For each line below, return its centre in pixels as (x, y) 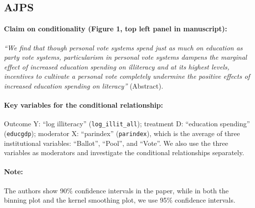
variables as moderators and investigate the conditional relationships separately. (124, 152)
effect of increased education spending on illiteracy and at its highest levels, (117, 66)
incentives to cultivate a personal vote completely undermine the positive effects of (127, 76)
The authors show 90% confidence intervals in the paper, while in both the (116, 190)
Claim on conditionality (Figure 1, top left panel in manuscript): (116, 29)
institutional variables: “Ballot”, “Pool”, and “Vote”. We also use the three (116, 143)
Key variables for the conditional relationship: (84, 105)
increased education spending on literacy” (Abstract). (84, 85)
